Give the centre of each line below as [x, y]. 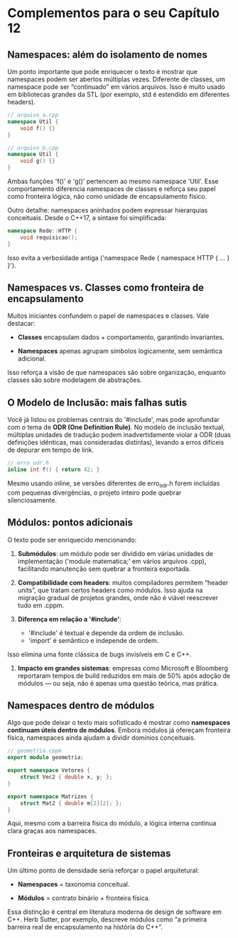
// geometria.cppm [34, 751]
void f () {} [38, 128]
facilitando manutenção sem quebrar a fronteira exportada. [104, 569]
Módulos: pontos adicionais [70, 523]
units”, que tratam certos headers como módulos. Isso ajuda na [110, 590]
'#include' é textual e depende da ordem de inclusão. [106, 633]
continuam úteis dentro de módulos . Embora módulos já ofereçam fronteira [119, 730]
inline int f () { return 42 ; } [54, 470]
